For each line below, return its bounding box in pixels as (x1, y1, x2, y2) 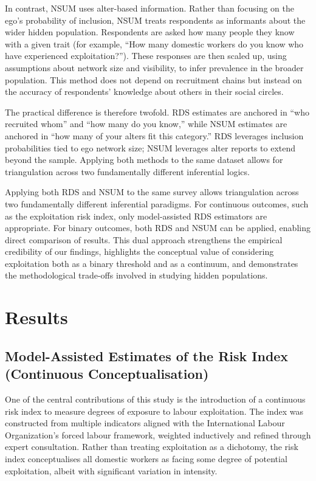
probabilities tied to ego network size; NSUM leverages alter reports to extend (5, 141, 296, 154)
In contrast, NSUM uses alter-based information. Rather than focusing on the (5, 2, 294, 14)
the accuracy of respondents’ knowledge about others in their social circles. (5, 85, 284, 98)
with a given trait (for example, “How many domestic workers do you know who (5, 37, 304, 50)
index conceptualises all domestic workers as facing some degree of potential (5, 452, 287, 465)
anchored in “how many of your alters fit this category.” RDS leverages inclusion (5, 129, 304, 142)
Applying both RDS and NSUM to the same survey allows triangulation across (5, 185, 299, 198)
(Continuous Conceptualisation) (5, 364, 209, 383)
